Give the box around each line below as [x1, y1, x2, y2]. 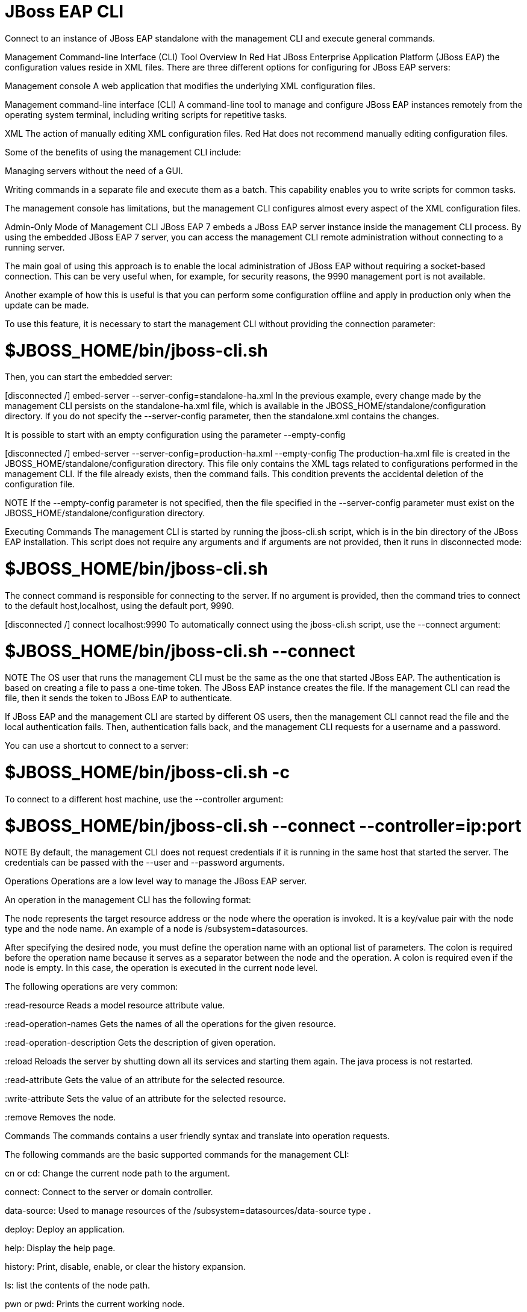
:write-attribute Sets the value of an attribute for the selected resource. [5, 1093, 286, 1104]
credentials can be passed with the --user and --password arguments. [5, 857, 285, 868]
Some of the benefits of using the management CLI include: [5, 146, 242, 157]
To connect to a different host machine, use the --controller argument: [5, 793, 284, 804]
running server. [5, 242, 65, 252]
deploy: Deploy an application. [5, 1224, 125, 1235]
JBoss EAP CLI [5, 1, 124, 22]
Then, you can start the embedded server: [5, 372, 173, 383]
